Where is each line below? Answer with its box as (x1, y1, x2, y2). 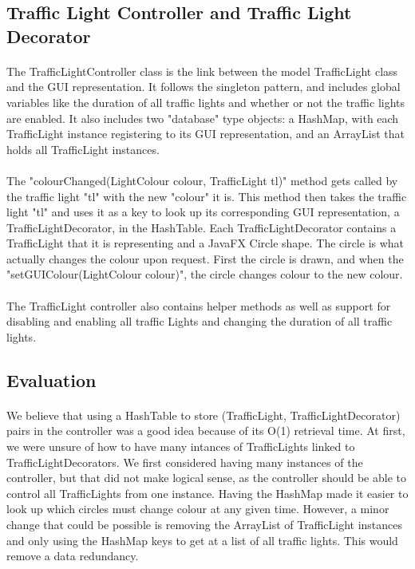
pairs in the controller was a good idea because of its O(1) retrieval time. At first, (6, 422, 405, 439)
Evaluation (6, 367, 97, 392)
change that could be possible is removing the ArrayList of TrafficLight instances (6, 516, 403, 532)
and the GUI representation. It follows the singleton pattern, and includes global (6, 78, 401, 95)
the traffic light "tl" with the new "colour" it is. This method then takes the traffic (6, 188, 407, 204)
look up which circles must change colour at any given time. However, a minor (6, 500, 389, 517)
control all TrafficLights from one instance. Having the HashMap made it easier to (6, 484, 409, 501)
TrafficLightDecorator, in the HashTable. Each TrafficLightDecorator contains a (6, 219, 397, 235)
